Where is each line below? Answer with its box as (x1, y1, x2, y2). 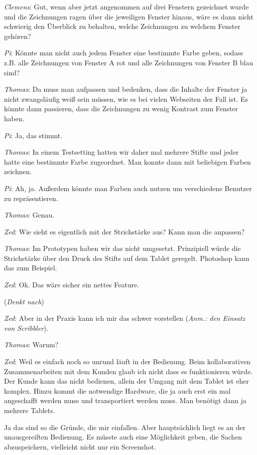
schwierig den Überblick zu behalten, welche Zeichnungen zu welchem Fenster (4, 21, 241, 31)
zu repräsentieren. (4, 193, 58, 203)
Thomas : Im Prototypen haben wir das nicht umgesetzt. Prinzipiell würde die (4, 243, 241, 253)
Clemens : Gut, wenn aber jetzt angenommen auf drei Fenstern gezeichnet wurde (4, 1, 249, 11)
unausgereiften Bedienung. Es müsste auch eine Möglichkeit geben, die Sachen (4, 432, 242, 442)
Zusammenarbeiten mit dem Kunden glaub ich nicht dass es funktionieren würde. (4, 366, 253, 376)
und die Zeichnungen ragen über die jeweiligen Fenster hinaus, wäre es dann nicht (4, 11, 254, 21)
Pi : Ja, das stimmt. (4, 130, 63, 140)
